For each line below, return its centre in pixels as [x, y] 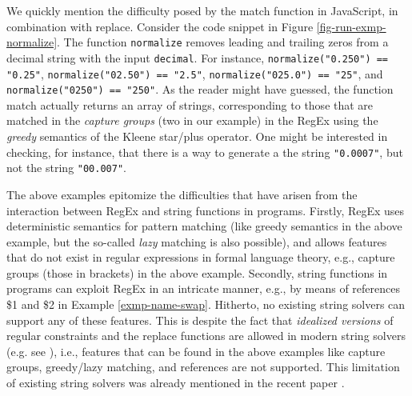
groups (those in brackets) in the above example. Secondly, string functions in [197, 272]
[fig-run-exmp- [351, 26]
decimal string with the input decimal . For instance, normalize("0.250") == [198, 57]
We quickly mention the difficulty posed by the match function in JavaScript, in [202, 10]
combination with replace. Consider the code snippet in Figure [160, 26]
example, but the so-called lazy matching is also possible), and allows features [197, 241]
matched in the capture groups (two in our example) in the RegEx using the [192, 120]
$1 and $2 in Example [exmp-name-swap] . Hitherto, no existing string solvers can [206, 304]
